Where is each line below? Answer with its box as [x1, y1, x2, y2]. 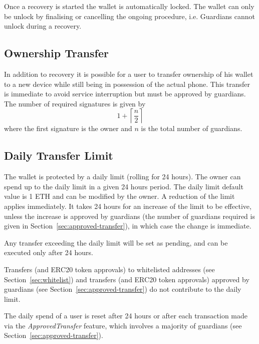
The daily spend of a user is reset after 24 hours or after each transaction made [4, 310, 248, 321]
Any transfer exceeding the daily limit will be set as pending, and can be [4, 237, 228, 248]
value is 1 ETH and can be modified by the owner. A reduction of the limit [4, 191, 235, 201]
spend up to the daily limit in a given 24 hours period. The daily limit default [4, 181, 243, 191]
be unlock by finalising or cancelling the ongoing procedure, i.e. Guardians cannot [4, 11, 255, 21]
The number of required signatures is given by [4, 98, 146, 108]
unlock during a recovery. [4, 21, 82, 31]
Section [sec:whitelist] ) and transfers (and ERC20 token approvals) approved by [4, 274, 249, 284]
